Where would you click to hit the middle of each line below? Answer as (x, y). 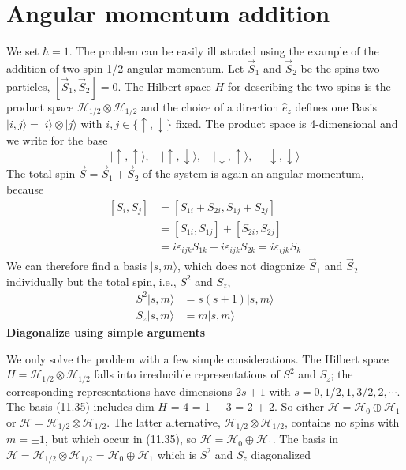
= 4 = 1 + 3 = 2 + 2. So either (248, 406)
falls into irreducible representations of (187, 374)
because (25, 188)
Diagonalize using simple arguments (106, 332)
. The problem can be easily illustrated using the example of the (224, 51)
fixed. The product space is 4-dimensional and (287, 123)
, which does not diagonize (241, 266)
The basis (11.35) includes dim (80, 406)
